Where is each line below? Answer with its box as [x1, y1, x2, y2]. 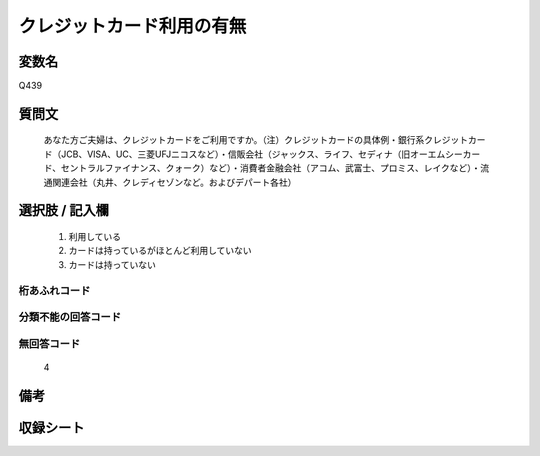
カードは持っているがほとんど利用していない [68, 245, 252, 257]
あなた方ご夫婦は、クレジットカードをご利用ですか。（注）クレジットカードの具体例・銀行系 [43, 134, 425, 146]
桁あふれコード [18, 283, 91, 297]
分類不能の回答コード [18, 310, 122, 324]
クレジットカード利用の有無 [18, 15, 247, 37]
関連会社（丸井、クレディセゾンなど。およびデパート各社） [51, 176, 297, 188]
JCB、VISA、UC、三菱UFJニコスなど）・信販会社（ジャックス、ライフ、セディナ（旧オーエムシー [60, 148, 464, 160]
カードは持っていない [68, 258, 157, 270]
